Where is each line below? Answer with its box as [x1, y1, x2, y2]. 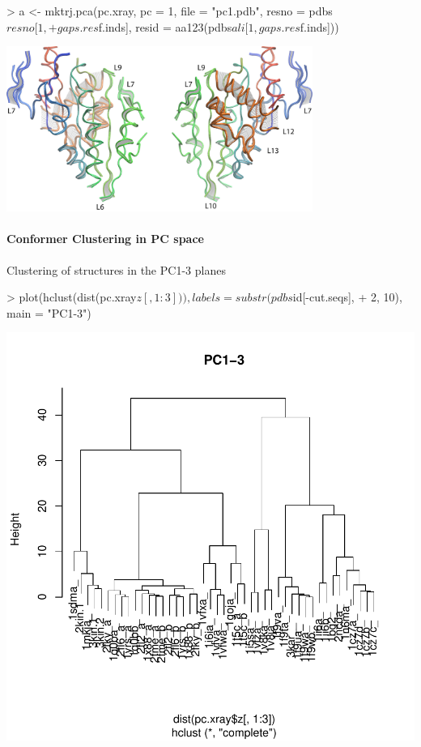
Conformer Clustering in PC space [6, 230, 204, 247]
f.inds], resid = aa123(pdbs [98, 18, 232, 35]
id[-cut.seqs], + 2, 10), [292, 288, 402, 305]
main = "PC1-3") [6, 304, 91, 321]
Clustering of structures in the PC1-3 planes [6, 261, 226, 278]
